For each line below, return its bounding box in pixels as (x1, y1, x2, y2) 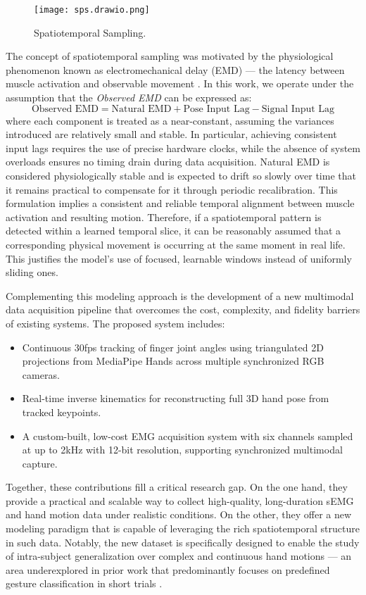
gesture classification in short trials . (6, 576, 163, 591)
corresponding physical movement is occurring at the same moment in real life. (6, 237, 346, 251)
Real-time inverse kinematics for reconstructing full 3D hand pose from (22, 391, 329, 406)
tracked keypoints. (22, 404, 101, 419)
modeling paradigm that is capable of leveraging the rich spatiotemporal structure (6, 521, 360, 536)
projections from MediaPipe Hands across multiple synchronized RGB (22, 353, 324, 368)
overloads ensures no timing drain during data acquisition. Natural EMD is (6, 154, 330, 169)
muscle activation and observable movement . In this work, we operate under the (6, 76, 354, 91)
